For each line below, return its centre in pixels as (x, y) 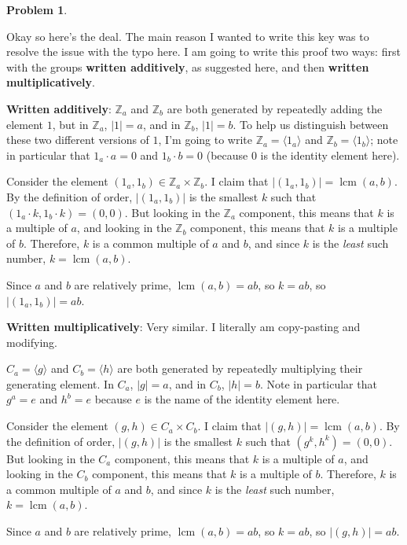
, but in (70, 124)
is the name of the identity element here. (242, 399)
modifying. (32, 342)
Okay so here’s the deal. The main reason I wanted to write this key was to (188, 36)
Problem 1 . (37, 9)
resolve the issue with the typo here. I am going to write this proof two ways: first (203, 52)
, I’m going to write (205, 140)
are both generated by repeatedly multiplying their (240, 368)
